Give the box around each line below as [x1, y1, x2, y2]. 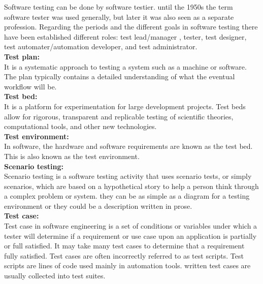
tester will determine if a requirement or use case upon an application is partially [4, 230, 257, 241]
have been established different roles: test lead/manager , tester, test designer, [4, 31, 247, 42]
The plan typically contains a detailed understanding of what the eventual [4, 71, 235, 82]
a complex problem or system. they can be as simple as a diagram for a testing [4, 191, 250, 201]
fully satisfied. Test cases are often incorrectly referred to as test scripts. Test [4, 250, 244, 261]
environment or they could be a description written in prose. [4, 200, 192, 211]
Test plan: [4, 51, 40, 61]
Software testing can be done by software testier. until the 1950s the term [4, 2, 233, 12]
